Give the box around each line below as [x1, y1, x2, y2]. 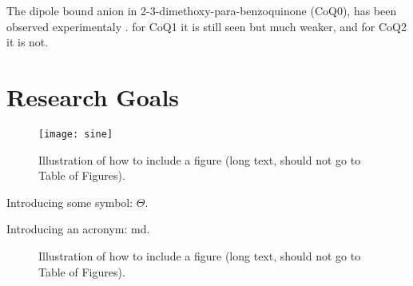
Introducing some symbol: [6, 193, 133, 210]
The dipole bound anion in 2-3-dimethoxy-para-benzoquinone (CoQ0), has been [6, 2, 397, 18]
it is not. [6, 34, 49, 50]
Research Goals [6, 80, 180, 113]
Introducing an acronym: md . [6, 220, 150, 237]
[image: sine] [38, 128, 113, 140]
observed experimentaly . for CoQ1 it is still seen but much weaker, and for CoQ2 [6, 18, 407, 34]
